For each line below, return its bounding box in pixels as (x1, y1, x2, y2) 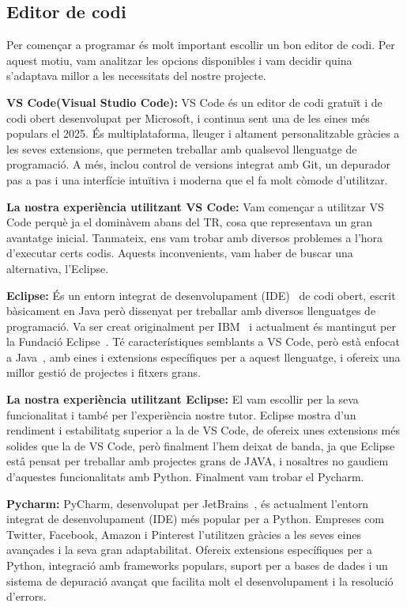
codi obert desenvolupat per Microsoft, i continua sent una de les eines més (6, 109, 370, 126)
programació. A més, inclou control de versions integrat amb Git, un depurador (6, 156, 390, 173)
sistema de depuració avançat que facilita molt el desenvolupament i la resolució (6, 572, 394, 589)
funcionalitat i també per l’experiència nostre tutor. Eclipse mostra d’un (6, 406, 356, 423)
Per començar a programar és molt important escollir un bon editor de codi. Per (6, 36, 395, 53)
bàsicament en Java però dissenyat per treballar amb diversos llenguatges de (6, 302, 376, 319)
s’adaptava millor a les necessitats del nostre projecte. (6, 67, 266, 84)
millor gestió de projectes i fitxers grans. (6, 364, 201, 381)
